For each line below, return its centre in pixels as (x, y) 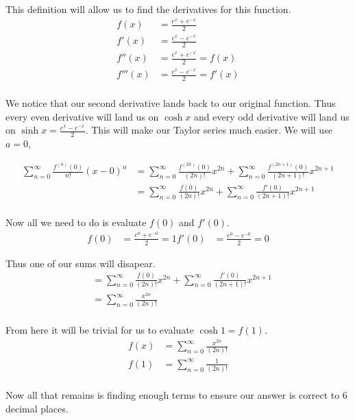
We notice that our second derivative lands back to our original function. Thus (171, 102)
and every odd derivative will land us (271, 116)
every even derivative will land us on (82, 116)
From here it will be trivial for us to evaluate (100, 330)
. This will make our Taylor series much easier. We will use (209, 130)
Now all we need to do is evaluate (76, 222)
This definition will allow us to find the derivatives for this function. (148, 9)
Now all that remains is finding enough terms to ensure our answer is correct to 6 (176, 395)
